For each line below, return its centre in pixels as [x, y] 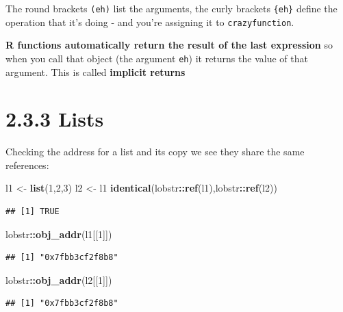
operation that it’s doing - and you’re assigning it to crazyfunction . [150, 22]
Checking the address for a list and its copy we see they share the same [155, 152]
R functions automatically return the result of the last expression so [169, 45]
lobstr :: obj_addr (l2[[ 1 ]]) [59, 279]
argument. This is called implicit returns [96, 71]
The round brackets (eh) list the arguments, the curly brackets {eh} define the [171, 8]
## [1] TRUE [33, 212]
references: [27, 165]
